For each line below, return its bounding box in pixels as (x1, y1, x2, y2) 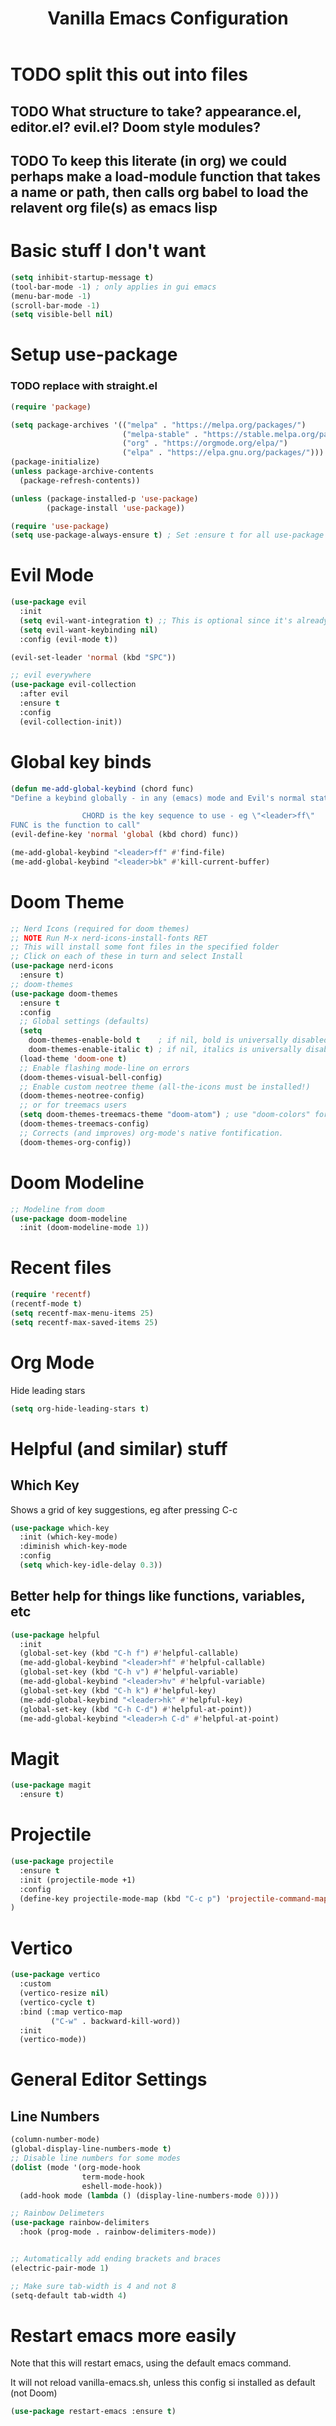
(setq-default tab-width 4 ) (10, 2290, 128, 2301)
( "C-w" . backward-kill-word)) (50, 2016, 182, 2026)
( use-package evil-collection (10, 680, 137, 690)
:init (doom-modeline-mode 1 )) (19, 1223, 150, 1233)
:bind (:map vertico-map (19, 2007, 123, 2017)
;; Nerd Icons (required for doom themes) (10, 923, 190, 934)
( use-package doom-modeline (10, 1213, 128, 1224)
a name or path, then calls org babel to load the (10, 183, 309, 201)
